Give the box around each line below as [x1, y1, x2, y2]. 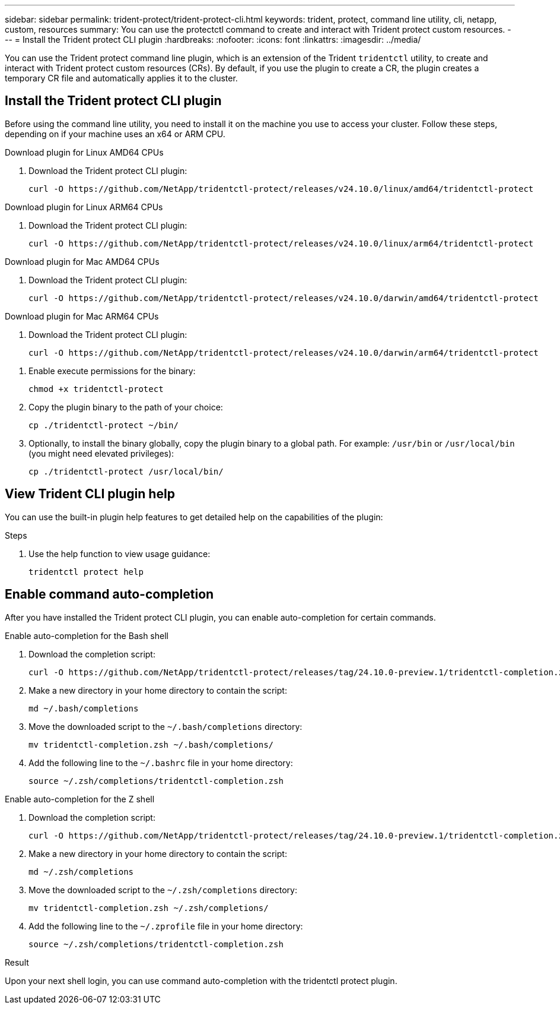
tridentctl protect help [28, 567, 144, 577]
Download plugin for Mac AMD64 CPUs [5, 256, 160, 267]
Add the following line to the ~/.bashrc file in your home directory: [28, 757, 293, 768]
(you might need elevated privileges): [28, 448, 174, 458]
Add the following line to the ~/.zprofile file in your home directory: [28, 921, 303, 931]
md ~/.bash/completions [28, 703, 139, 713]
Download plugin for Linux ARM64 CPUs [5, 201, 163, 212]
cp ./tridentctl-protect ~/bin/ [28, 420, 179, 430]
